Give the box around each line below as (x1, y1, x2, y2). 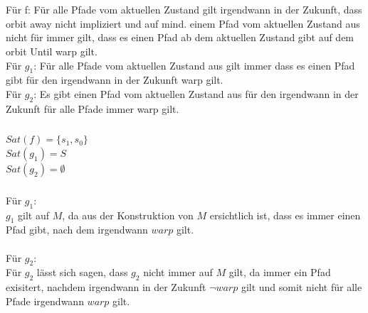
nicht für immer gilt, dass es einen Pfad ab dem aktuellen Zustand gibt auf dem (6, 30, 354, 45)
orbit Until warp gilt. (6, 43, 98, 58)
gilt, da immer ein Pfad (228, 265, 331, 280)
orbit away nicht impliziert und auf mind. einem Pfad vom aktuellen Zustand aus (6, 16, 360, 31)
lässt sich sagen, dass (36, 265, 128, 280)
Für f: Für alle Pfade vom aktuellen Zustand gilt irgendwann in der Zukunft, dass (6, 2, 362, 17)
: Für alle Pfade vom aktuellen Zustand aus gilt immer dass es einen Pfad (33, 57, 355, 72)
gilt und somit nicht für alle (241, 280, 362, 295)
